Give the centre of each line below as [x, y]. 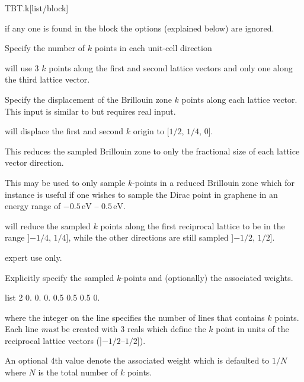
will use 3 [22, 67]
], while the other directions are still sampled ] [150, 237]
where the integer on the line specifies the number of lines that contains [135, 317]
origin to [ [151, 131]
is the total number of [78, 372]
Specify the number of [45, 48]
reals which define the [167, 329]
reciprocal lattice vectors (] [53, 340]
